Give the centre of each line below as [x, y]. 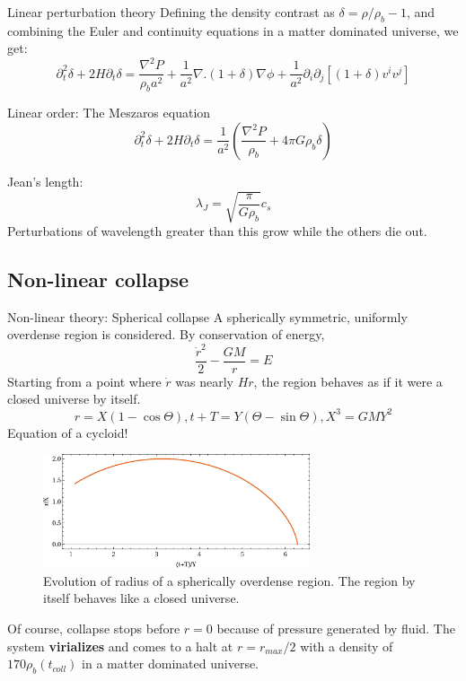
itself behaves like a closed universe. [141, 598]
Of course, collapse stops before [94, 628]
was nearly [204, 381]
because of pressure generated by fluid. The [336, 628]
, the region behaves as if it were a [348, 381]
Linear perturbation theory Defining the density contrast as [171, 12]
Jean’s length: [45, 181]
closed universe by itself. [74, 399]
